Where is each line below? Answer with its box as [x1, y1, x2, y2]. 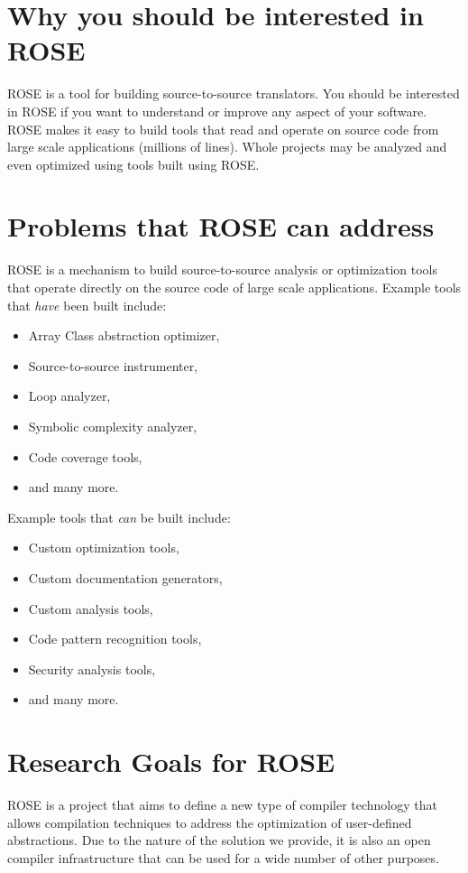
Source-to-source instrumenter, [28, 356, 198, 375]
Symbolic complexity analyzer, [28, 416, 197, 435]
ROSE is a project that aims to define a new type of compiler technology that [7, 795, 437, 814]
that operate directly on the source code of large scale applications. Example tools [7, 278, 462, 296]
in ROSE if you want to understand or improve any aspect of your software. [7, 101, 427, 120]
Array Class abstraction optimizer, [28, 326, 220, 345]
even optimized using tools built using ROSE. [7, 154, 260, 173]
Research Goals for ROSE [7, 743, 335, 780]
